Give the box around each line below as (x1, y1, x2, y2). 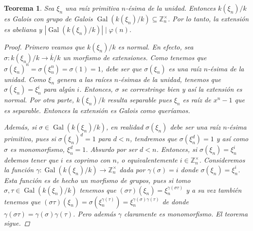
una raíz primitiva (65, 3, 119, 13)
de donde (162, 196, 189, 206)
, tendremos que (130, 133, 177, 144)
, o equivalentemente (116, 155, 178, 165)
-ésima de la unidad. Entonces (126, 3, 216, 13)
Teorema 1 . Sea (4, 3, 54, 13)
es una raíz (168, 63, 201, 73)
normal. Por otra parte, (4, 95, 74, 105)
